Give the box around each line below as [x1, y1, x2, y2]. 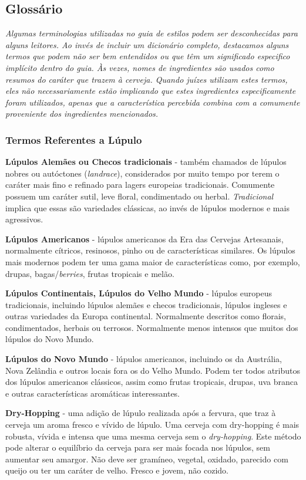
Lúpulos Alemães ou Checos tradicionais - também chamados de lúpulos [5, 156, 287, 168]
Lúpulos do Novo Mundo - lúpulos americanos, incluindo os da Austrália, [5, 353, 282, 365]
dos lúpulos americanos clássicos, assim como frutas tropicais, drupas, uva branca [5, 376, 298, 388]
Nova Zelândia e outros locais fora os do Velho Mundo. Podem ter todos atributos [5, 364, 301, 376]
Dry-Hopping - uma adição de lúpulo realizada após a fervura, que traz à [5, 407, 276, 419]
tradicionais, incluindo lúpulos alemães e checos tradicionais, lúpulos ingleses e [5, 298, 287, 310]
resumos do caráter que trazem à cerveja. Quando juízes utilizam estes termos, [5, 73, 288, 85]
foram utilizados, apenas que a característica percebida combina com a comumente [5, 96, 300, 108]
